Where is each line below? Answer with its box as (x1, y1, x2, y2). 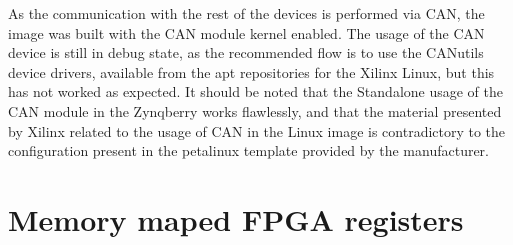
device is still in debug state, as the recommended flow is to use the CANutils (8, 42, 484, 63)
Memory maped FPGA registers (8, 198, 464, 239)
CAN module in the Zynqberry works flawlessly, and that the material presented (8, 100, 502, 121)
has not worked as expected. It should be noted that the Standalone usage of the (8, 81, 504, 102)
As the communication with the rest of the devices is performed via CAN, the (8, 3, 485, 23)
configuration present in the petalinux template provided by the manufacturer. (8, 140, 489, 161)
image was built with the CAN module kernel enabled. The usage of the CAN (8, 22, 485, 43)
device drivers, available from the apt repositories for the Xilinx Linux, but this (8, 61, 495, 82)
